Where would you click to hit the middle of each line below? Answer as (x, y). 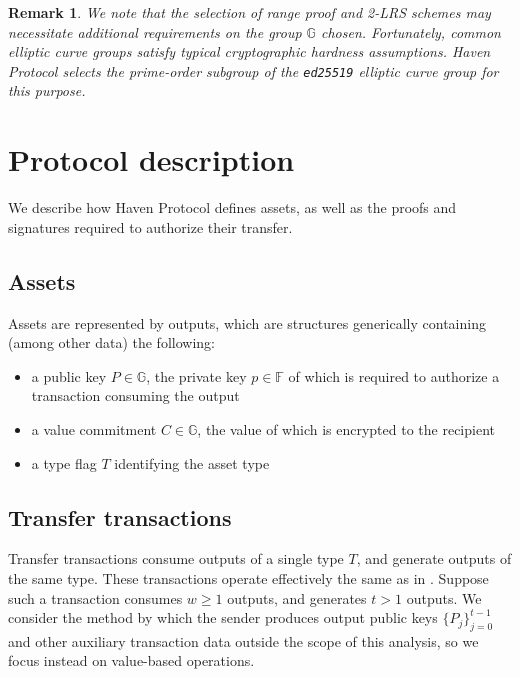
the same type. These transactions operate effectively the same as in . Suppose (248, 577)
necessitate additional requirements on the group (155, 31)
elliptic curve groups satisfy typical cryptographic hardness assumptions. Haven (249, 51)
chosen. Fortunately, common (410, 31)
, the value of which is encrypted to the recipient (346, 428)
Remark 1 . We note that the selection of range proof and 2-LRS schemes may (249, 12)
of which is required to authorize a (394, 375)
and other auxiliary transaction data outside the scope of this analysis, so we (243, 640)
